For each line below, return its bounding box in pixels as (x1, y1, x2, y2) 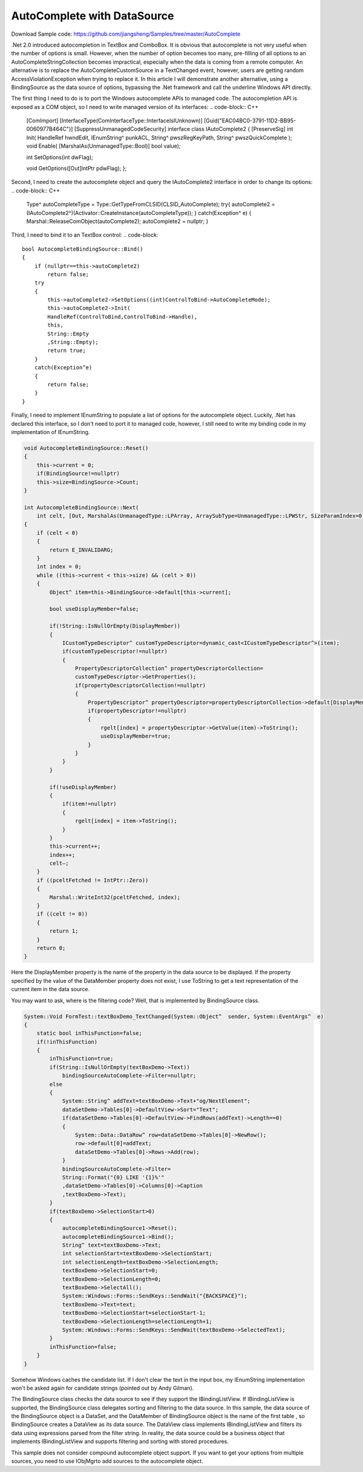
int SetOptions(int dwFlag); (26, 153, 93, 160)
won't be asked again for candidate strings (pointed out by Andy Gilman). (11, 1384, 194, 1391)
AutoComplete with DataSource (11, 9, 174, 22)
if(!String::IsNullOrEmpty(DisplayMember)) (49, 622, 181, 630)
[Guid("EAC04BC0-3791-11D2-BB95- (203, 117, 296, 124)
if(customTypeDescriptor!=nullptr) (62, 648, 168, 655)
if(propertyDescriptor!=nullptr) (88, 707, 187, 715)
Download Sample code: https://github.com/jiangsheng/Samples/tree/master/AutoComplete (11, 30, 241, 38)
